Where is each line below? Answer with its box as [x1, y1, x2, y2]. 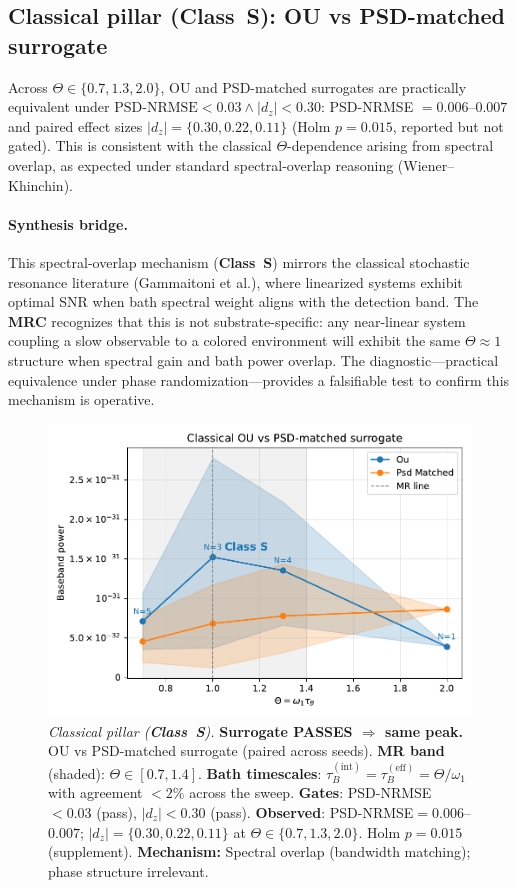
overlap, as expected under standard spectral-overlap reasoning [8, 154, 394, 175]
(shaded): [48, 762, 105, 783]
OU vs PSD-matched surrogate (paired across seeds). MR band [48, 740, 445, 761]
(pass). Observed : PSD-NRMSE [210, 802, 414, 823]
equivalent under [8, 96, 110, 117]
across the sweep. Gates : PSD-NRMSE [189, 782, 432, 803]
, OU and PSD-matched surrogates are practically [160, 76, 467, 97]
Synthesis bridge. [8, 213, 128, 234]
